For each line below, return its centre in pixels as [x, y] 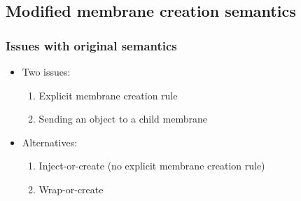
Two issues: [46, 71]
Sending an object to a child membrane [123, 119]
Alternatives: [50, 142]
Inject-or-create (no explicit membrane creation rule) [152, 166]
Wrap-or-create [71, 189]
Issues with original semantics [91, 45]
